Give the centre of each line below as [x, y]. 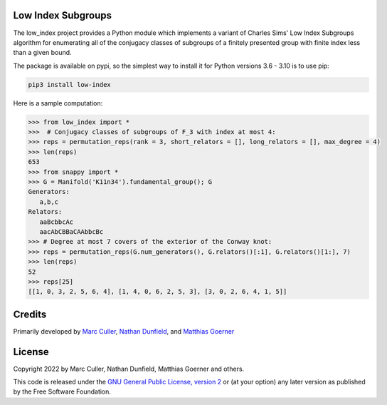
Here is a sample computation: [58, 103]
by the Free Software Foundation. [62, 391]
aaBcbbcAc [57, 222]
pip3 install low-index [70, 84]
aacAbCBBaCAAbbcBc [71, 231]
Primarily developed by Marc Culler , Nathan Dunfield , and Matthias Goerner [124, 331]
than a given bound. [42, 53]
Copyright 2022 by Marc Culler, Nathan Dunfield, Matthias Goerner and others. [129, 369]
